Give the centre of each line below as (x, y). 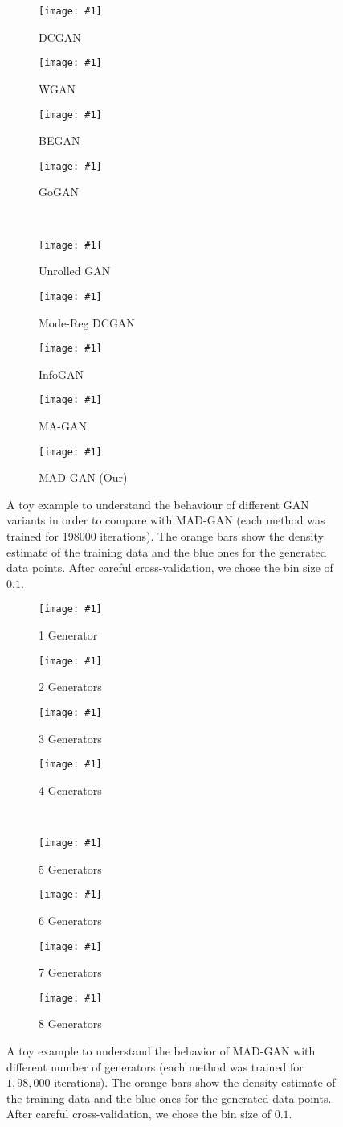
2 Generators (70, 687)
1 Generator (68, 635)
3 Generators (70, 738)
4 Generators (70, 790)
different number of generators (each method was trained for (155, 1066)
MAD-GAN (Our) (83, 477)
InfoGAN (61, 374)
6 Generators (70, 920)
